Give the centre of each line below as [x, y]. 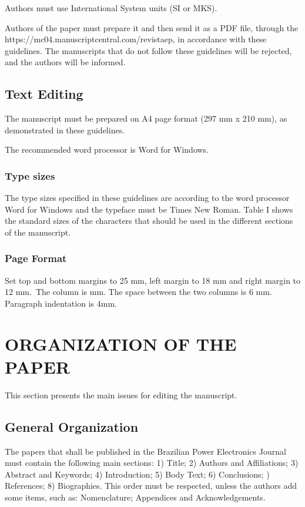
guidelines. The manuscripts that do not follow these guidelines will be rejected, [148, 50]
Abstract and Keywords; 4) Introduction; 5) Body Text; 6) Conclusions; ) [137, 474]
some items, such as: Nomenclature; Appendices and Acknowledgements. [135, 497]
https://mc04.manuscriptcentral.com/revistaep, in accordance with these [136, 39]
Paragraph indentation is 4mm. [61, 303]
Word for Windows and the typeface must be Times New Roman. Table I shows [149, 209]
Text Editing [44, 94]
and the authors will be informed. [65, 62]
